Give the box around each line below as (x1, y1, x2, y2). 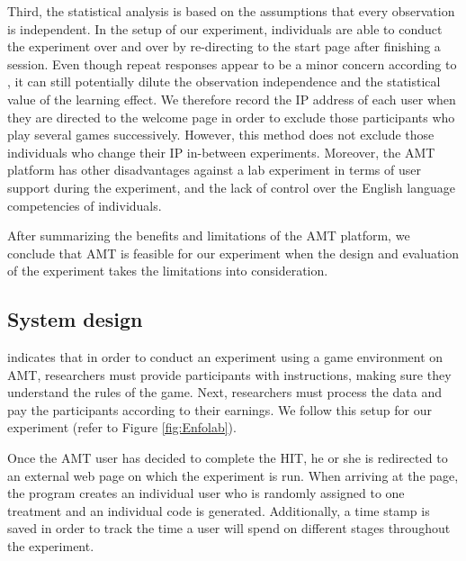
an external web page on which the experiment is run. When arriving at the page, (7, 466, 459, 484)
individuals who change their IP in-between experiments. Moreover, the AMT (7, 142, 435, 161)
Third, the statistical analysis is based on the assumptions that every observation (7, 2, 455, 20)
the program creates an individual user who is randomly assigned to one (7, 484, 405, 502)
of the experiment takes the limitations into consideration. (7, 261, 328, 280)
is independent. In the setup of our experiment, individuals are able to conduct (7, 19, 443, 38)
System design (7, 305, 143, 333)
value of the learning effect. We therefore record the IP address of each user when (7, 89, 456, 108)
